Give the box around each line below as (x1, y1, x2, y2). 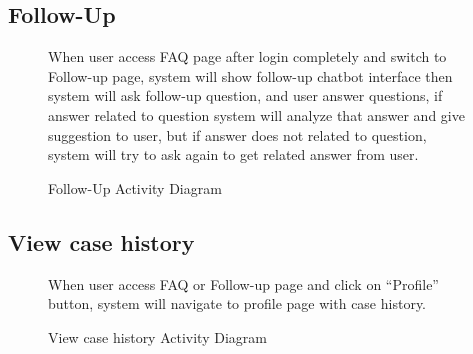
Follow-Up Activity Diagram (48, 177, 222, 198)
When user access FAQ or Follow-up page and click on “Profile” (48, 273, 439, 294)
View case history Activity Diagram (48, 326, 267, 347)
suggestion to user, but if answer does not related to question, (48, 124, 427, 145)
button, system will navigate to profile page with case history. (48, 293, 426, 314)
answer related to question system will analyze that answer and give (48, 104, 465, 125)
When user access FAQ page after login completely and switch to (48, 46, 447, 67)
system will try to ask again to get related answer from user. (48, 144, 419, 165)
